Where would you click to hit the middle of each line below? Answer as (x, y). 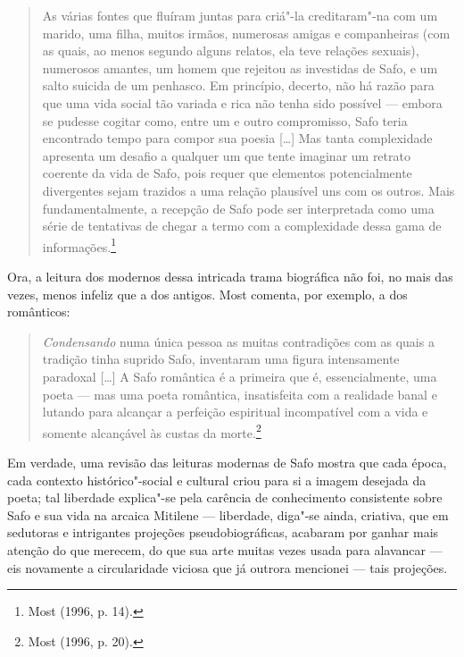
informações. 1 (79, 245)
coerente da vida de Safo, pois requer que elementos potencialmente (227, 173)
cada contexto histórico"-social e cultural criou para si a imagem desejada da (217, 480)
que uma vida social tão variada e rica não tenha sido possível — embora (242, 102)
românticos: (39, 312)
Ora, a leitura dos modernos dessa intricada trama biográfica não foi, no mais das (230, 276)
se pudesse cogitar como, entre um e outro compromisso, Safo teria (225, 120)
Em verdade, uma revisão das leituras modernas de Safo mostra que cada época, (227, 462)
